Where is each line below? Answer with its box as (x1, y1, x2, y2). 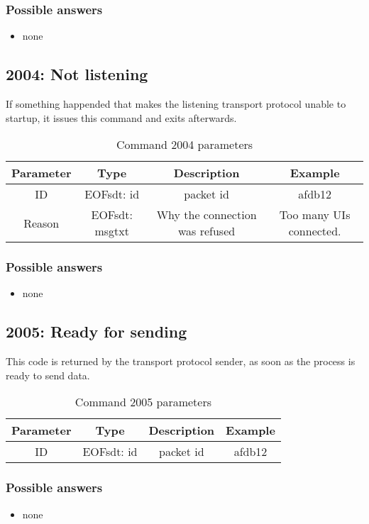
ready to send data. (6, 367, 90, 382)
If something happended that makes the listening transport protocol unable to (6, 96, 346, 111)
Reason (23, 214, 60, 231)
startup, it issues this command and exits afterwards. (6, 110, 237, 125)
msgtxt (94, 223, 129, 240)
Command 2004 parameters (116, 136, 253, 153)
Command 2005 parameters (75, 394, 212, 411)
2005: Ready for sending (6, 320, 187, 342)
